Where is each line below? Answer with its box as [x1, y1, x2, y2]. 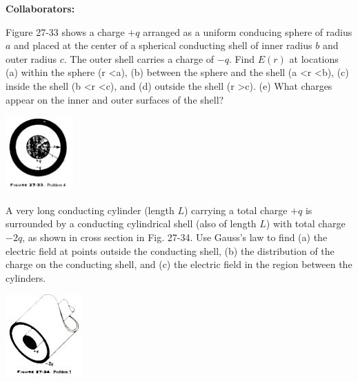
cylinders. [6, 270, 46, 285]
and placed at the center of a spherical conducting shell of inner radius [14, 38, 312, 52]
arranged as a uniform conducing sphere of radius [143, 24, 352, 39]
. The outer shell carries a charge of [63, 51, 215, 66]
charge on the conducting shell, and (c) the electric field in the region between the [6, 257, 352, 271]
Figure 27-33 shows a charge [6, 24, 125, 39]
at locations [289, 51, 339, 66]
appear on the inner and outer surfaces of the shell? [6, 92, 224, 106]
